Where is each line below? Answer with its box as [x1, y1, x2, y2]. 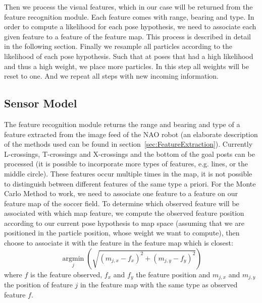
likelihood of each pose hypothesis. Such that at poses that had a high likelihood [4, 50, 253, 61]
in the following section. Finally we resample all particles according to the [4, 41, 233, 51]
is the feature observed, [30, 269, 102, 279]
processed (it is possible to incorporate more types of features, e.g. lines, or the [4, 158, 248, 169]
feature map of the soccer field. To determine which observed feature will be [4, 198, 239, 208]
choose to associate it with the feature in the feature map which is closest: [4, 237, 233, 248]
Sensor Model [4, 95, 77, 111]
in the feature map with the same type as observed [80, 279, 238, 290]
